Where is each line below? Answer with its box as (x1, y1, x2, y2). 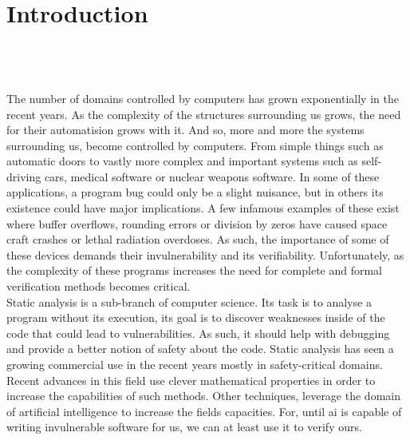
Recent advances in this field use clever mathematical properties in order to (6, 371, 376, 388)
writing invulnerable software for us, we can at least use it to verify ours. (6, 418, 362, 435)
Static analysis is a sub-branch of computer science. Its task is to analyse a (6, 293, 373, 310)
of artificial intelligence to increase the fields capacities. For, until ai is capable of (6, 402, 402, 419)
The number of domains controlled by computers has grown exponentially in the (6, 89, 399, 106)
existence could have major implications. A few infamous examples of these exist (6, 200, 400, 216)
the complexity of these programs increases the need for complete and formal (6, 262, 383, 279)
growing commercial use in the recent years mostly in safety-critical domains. (6, 356, 383, 372)
